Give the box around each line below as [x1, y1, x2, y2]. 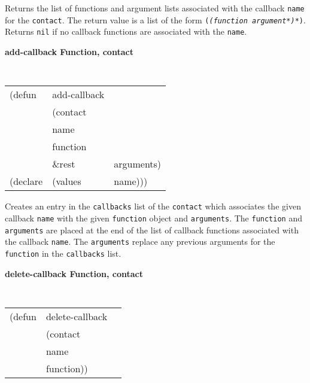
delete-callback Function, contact [5, 267, 143, 279]
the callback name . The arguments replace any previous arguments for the [5, 235, 275, 248]
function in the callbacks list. [5, 247, 121, 259]
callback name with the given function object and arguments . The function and [5, 211, 302, 224]
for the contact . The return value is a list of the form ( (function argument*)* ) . [5, 13, 306, 26]
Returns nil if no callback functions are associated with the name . [5, 25, 247, 38]
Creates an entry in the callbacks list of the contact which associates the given [5, 200, 301, 212]
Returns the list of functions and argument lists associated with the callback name [5, 2, 305, 14]
